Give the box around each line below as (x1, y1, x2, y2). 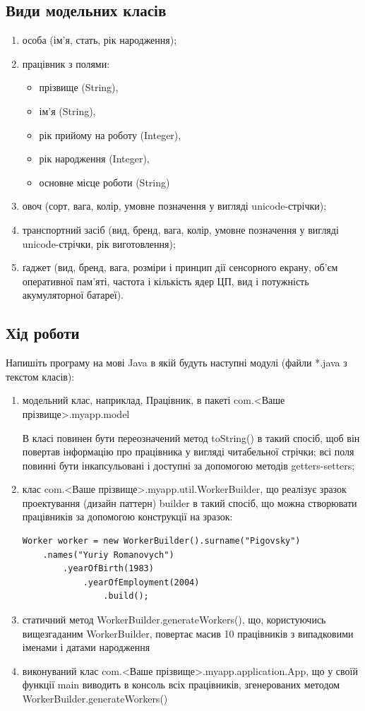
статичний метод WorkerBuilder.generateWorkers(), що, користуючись (22, 612, 326, 627)
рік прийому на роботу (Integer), (39, 127, 181, 142)
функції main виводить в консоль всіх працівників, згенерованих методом (22, 677, 340, 692)
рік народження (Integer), (39, 151, 150, 166)
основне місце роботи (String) (39, 174, 170, 189)
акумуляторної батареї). (22, 287, 124, 302)
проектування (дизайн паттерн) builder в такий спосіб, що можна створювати (22, 495, 357, 510)
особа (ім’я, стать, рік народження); (22, 32, 177, 47)
